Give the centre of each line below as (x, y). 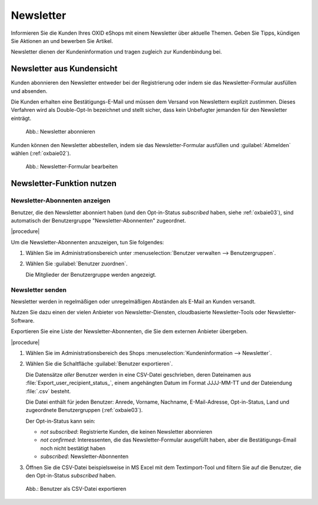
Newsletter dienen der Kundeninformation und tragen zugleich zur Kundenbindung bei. (116, 52)
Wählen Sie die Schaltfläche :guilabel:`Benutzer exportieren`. (99, 364)
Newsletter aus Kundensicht (64, 69)
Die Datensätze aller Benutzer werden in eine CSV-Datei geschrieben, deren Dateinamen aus (138, 374)
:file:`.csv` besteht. (48, 391)
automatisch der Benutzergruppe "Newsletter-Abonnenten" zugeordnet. (99, 220)
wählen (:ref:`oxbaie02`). (41, 153)
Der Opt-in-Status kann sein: (60, 421)
